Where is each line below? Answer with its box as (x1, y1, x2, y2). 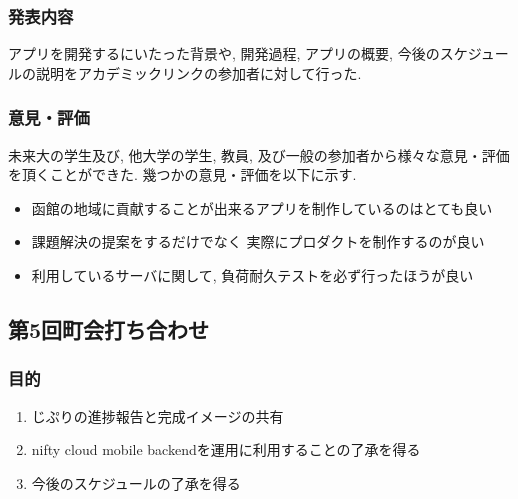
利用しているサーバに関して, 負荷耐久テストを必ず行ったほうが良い (31, 265, 474, 285)
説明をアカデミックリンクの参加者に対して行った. (35, 62, 362, 83)
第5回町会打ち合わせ (8, 313, 210, 344)
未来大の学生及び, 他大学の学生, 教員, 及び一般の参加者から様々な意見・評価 (8, 144, 510, 165)
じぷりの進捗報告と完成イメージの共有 (31, 405, 284, 426)
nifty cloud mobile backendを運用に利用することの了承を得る (31, 439, 421, 460)
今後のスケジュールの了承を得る (31, 472, 241, 493)
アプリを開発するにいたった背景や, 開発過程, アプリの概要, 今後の (8, 43, 440, 64)
